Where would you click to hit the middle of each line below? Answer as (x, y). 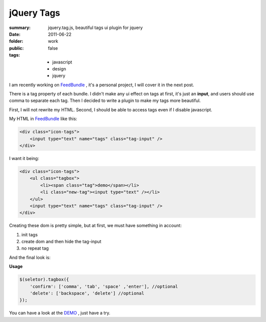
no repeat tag (35, 248)
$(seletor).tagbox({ (44, 280)
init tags (30, 234)
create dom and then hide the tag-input (61, 242)
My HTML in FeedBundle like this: (43, 119)
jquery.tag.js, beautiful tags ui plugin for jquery (95, 28)
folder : (16, 41)
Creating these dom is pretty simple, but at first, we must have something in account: (95, 225)
